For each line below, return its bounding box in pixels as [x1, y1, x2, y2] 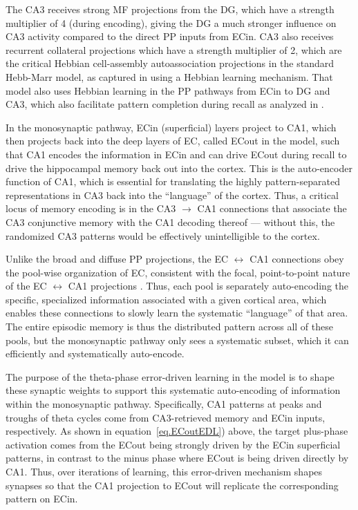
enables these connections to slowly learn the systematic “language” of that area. [6, 305, 348, 320]
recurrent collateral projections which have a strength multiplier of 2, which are [6, 42, 342, 57]
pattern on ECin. [6, 491, 78, 506]
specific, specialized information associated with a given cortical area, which [6, 292, 327, 306]
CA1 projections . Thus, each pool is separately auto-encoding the [68, 278, 348, 293]
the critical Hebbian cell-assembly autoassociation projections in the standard [6, 56, 335, 70]
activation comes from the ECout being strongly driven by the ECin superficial [6, 437, 341, 451]
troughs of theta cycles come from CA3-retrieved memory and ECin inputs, [6, 410, 326, 424]
